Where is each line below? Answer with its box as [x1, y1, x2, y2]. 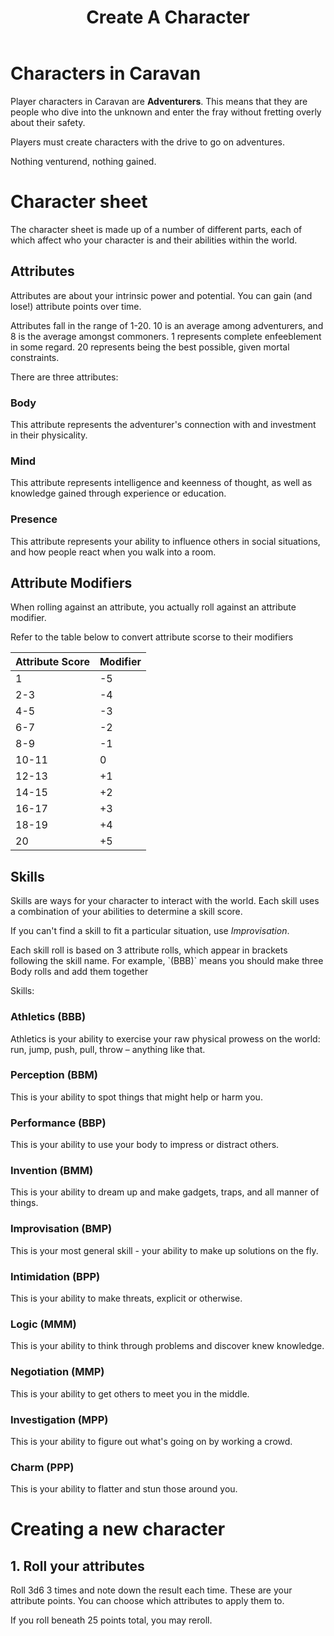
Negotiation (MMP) [10, 1365, 105, 1379]
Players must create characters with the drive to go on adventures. [10, 136, 285, 148]
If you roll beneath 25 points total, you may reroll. [10, 1614, 213, 1626]
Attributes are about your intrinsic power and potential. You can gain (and [10, 289, 313, 301]
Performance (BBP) [10, 1116, 107, 1130]
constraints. [10, 351, 60, 363]
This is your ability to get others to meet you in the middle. [10, 1387, 250, 1400]
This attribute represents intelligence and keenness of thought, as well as [10, 477, 313, 489]
